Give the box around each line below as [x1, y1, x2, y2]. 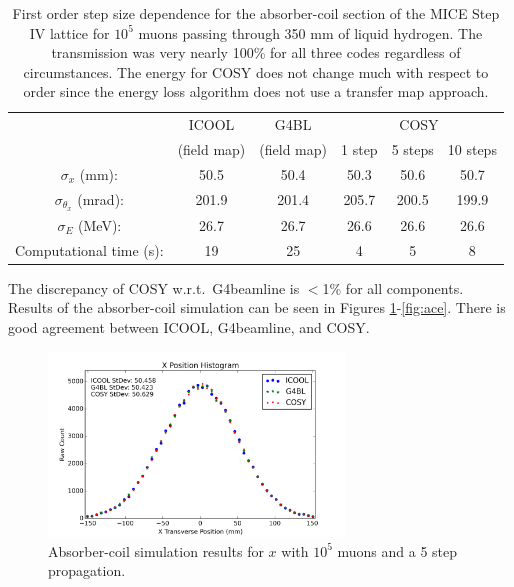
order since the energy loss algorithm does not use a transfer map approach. [23, 81, 489, 102]
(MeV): [78, 214, 122, 235]
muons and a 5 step [337, 540, 458, 561]
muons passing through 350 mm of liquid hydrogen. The [138, 22, 483, 43]
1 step [341, 139, 378, 160]
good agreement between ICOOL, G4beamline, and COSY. [8, 316, 370, 337]
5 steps [391, 139, 434, 160]
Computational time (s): [15, 239, 164, 260]
